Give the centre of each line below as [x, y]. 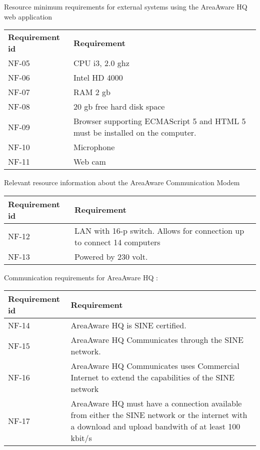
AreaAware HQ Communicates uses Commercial [155, 366]
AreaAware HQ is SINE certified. [128, 325]
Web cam [89, 162]
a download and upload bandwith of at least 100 [155, 426]
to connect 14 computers [117, 242]
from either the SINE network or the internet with [159, 415]
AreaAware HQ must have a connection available [156, 403]
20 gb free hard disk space [119, 107]
